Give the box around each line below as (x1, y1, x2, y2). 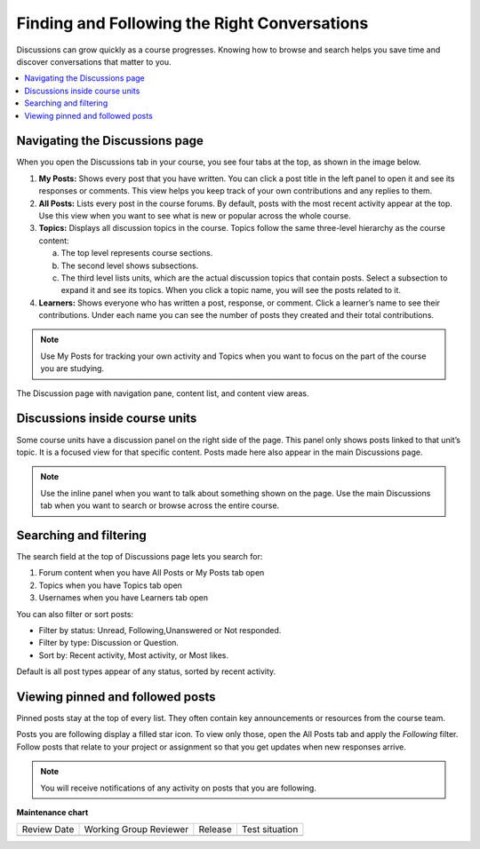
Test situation (241, 823, 299, 836)
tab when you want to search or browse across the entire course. (40, 500, 280, 511)
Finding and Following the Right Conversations (16, 13, 369, 33)
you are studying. (40, 363, 105, 374)
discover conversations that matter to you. (16, 56, 172, 67)
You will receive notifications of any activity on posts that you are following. (40, 782, 317, 793)
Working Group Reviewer (84, 823, 189, 836)
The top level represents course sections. (60, 248, 213, 258)
